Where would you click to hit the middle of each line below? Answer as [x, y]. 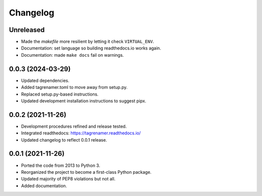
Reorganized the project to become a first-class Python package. [86, 172]
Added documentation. [44, 186]
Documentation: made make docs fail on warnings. [73, 55]
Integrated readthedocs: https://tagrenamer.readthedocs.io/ [81, 133]
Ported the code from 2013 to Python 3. [61, 165]
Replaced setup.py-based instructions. [60, 94]
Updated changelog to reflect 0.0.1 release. [64, 140]
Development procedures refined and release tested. [74, 126]
